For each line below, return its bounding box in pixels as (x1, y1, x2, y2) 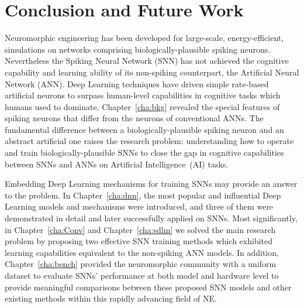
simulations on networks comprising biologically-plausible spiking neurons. (5, 43, 271, 55)
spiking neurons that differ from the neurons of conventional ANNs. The (5, 112, 264, 124)
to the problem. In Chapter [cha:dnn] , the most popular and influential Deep (5, 189, 281, 201)
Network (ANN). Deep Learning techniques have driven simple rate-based (5, 77, 269, 90)
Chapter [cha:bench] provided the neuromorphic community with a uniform (5, 258, 277, 270)
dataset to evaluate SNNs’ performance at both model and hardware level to (5, 269, 279, 281)
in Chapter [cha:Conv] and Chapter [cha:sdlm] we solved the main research (5, 223, 276, 235)
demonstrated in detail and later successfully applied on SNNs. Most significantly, (5, 212, 298, 224)
